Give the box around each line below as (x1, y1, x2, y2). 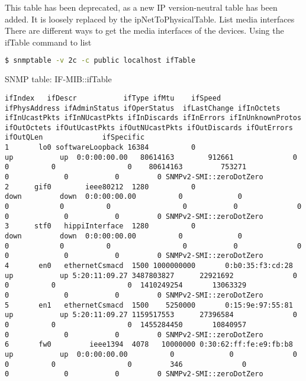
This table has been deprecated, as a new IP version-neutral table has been (5, 1, 278, 13)
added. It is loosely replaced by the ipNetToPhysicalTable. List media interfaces (5, 12, 295, 25)
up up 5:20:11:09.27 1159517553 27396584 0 (5, 311, 297, 319)
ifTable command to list (5, 35, 92, 48)
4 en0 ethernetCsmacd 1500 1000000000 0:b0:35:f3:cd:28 (5, 261, 293, 270)
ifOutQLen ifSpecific (5, 133, 145, 142)
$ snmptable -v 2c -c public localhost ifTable (5, 56, 196, 65)
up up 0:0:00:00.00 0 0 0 (5, 350, 297, 359)
